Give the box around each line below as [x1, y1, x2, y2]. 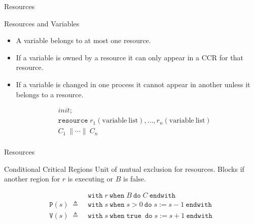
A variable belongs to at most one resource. [16, 35, 151, 46]
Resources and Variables [4, 18, 80, 28]
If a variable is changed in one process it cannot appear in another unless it [16, 79, 250, 89]
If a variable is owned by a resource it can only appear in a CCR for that [16, 52, 243, 62]
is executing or [67, 173, 114, 184]
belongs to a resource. [16, 89, 84, 99]
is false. [123, 173, 146, 184]
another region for [4, 173, 60, 184]
